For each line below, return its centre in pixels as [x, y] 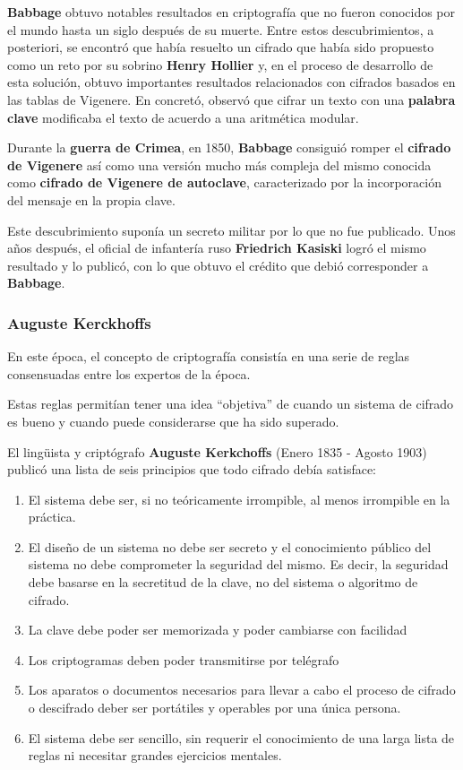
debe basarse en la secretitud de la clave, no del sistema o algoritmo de [223, 582]
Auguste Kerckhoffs [79, 322]
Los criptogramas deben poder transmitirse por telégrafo [184, 659]
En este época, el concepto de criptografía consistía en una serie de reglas [209, 356]
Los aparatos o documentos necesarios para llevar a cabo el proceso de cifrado [242, 690]
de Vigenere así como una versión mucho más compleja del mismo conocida [219, 164]
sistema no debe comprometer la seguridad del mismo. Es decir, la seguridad [238, 564]
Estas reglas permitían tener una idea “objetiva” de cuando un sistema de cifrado [231, 404]
